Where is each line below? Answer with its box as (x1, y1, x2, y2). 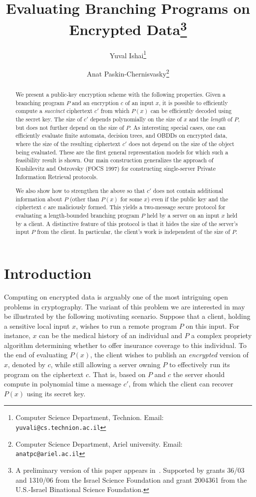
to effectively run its (169, 359, 230, 370)
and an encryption (72, 98, 119, 107)
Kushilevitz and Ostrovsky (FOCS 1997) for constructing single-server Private (15, 164, 216, 172)
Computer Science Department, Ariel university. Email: (15, 438, 183, 449)
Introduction (4, 263, 92, 283)
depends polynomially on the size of (90, 115, 182, 123)
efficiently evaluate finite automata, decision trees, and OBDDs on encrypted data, (15, 131, 227, 140)
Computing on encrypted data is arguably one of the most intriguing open (4, 291, 228, 302)
